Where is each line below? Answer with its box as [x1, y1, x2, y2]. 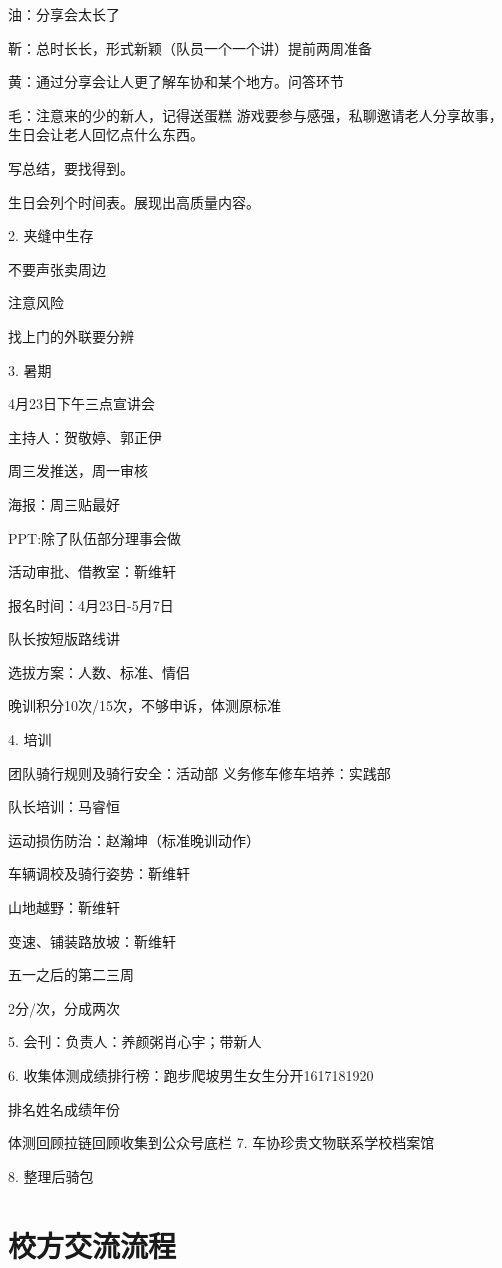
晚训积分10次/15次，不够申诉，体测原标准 [8, 695, 281, 716]
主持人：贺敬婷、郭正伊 [8, 426, 162, 447]
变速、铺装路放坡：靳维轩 [8, 930, 176, 951]
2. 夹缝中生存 [8, 225, 94, 246]
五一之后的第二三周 [8, 964, 134, 985]
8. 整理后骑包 [8, 1165, 94, 1186]
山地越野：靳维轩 [8, 897, 120, 918]
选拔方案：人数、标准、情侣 [8, 661, 190, 682]
